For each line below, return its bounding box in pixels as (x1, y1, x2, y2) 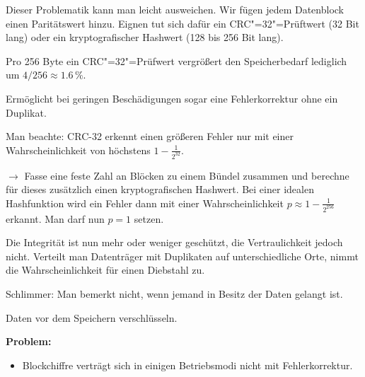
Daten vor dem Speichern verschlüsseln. (6, 310, 178, 325)
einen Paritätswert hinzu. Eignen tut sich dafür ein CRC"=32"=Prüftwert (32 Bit (6, 16, 359, 30)
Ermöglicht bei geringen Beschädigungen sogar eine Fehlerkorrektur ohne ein (6, 91, 338, 105)
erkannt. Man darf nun (6, 211, 105, 226)
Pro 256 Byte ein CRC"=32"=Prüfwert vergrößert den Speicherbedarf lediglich (6, 53, 347, 68)
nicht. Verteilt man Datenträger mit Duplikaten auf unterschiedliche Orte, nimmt (6, 248, 359, 263)
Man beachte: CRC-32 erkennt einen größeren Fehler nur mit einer (6, 129, 294, 144)
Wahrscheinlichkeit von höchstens (6, 142, 151, 157)
